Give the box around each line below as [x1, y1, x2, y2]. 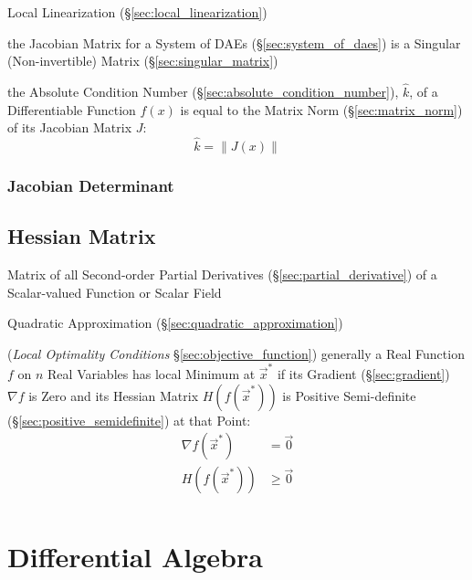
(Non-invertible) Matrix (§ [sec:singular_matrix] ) [7, 51, 278, 70]
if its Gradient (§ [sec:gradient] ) [277, 364, 450, 384]
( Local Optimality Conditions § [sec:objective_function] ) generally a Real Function [7, 343, 465, 363]
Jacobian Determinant [7, 174, 174, 196]
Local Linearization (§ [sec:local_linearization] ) [7, 3, 267, 21]
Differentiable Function [7, 100, 136, 119]
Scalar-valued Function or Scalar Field [7, 282, 222, 301]
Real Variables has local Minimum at [47, 364, 256, 384]
